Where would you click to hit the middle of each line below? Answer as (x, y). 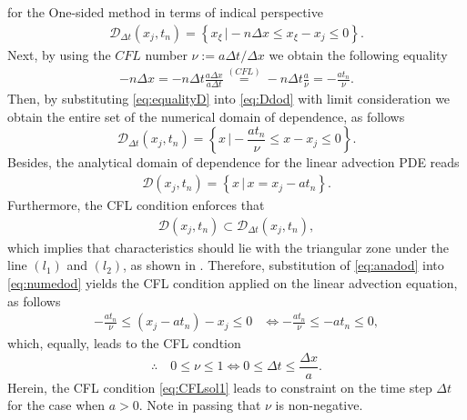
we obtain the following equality (358, 54)
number (166, 54)
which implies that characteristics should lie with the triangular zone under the (228, 247)
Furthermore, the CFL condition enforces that (136, 205)
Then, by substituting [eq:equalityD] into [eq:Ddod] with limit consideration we (229, 99)
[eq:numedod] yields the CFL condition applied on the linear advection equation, (233, 282)
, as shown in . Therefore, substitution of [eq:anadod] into (284, 265)
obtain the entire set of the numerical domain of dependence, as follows (206, 116)
